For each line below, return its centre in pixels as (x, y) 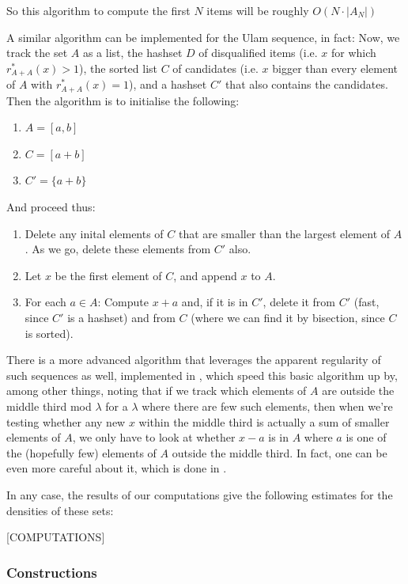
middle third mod (49, 406)
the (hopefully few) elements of (81, 452)
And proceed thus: (51, 207)
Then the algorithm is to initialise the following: (123, 100)
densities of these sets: (60, 510)
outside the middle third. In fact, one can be (280, 452)
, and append (205, 275)
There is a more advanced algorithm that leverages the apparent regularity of (194, 360)
